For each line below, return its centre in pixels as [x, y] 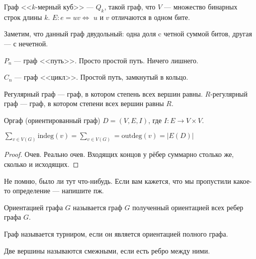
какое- [243, 181]
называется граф [97, 207]
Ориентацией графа [34, 207]
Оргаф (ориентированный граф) [52, 120]
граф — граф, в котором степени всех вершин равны [84, 103]
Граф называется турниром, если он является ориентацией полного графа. [116, 233]
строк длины [23, 17]
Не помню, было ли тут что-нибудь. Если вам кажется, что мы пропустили [118, 181]
